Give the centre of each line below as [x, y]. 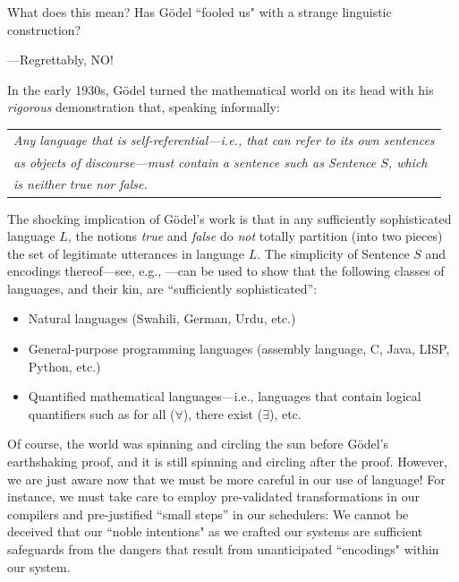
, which [408, 162]
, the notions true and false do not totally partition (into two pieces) [255, 236]
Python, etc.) [64, 366]
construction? [44, 29]
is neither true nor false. [81, 184]
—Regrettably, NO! [60, 60]
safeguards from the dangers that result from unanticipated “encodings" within [223, 549]
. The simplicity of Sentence [333, 253]
